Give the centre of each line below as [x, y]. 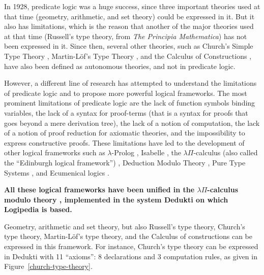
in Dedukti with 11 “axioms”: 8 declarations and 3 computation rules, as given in [131, 256]
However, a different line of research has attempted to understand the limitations [130, 83]
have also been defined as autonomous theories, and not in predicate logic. [120, 66]
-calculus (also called [226, 152]
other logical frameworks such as [55, 152]
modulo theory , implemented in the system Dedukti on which [116, 199]
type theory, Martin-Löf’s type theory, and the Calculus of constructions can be [128, 236]
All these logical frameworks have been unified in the [99, 190]
